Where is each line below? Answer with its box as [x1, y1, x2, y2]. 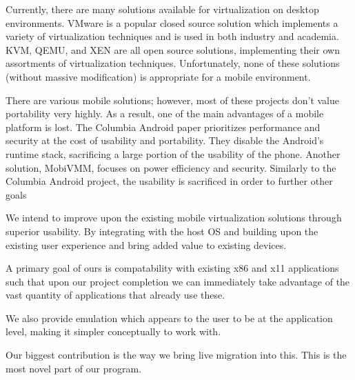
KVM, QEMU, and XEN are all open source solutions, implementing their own [6, 42, 340, 57]
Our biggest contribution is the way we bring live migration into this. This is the [6, 348, 347, 362]
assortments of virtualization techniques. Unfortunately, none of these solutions [6, 56, 340, 70]
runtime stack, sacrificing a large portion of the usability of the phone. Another [6, 146, 341, 161]
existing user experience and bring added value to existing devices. [6, 237, 287, 252]
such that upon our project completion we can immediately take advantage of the [6, 274, 350, 288]
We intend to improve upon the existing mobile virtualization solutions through [6, 210, 342, 225]
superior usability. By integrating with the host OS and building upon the [6, 223, 318, 238]
